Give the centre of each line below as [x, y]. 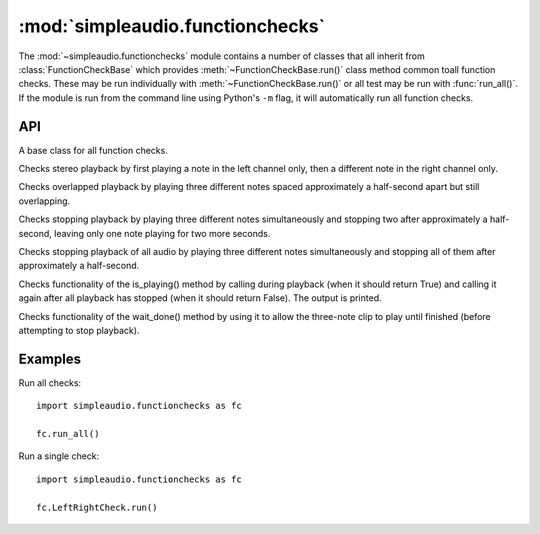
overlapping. [44, 201]
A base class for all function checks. [93, 150]
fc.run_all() [68, 433]
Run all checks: [50, 382]
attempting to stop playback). [79, 330]
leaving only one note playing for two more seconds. [162, 233]
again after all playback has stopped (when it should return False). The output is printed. [200, 298]
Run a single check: [59, 456]
